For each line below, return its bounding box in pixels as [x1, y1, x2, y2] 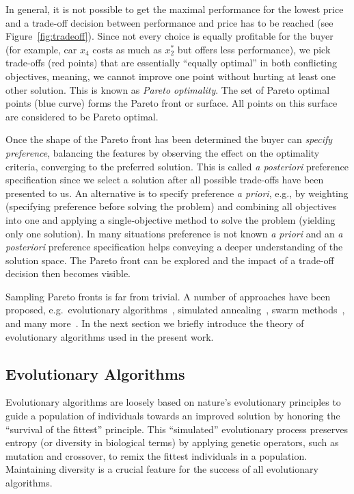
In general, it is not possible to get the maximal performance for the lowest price [5, 2, 344, 16]
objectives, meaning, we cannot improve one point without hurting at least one [5, 68, 336, 83]
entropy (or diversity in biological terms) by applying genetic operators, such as [5, 435, 339, 450]
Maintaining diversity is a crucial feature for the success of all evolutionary [5, 462, 318, 476]
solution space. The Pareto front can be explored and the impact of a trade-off [5, 252, 334, 267]
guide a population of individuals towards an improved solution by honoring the [5, 408, 340, 423]
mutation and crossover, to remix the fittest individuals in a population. [5, 448, 308, 463]
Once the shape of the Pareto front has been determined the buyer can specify [5, 132, 333, 146]
